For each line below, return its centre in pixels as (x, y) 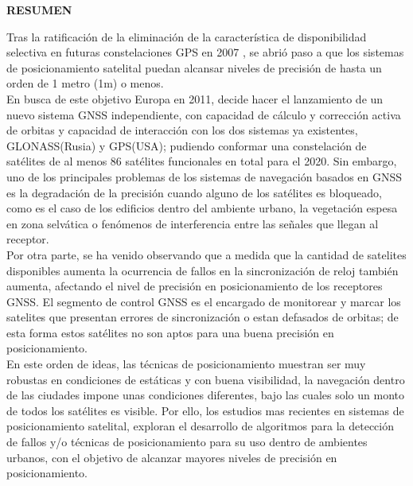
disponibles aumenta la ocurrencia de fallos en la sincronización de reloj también (203, 270)
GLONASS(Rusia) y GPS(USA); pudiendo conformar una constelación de (187, 145)
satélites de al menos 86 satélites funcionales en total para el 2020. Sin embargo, (202, 161)
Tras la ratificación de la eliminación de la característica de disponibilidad (187, 36)
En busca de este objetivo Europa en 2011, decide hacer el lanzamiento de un (195, 98)
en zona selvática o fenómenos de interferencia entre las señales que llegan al (193, 223)
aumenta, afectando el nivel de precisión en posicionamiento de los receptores (195, 286)
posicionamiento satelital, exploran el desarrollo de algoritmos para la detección (201, 426)
